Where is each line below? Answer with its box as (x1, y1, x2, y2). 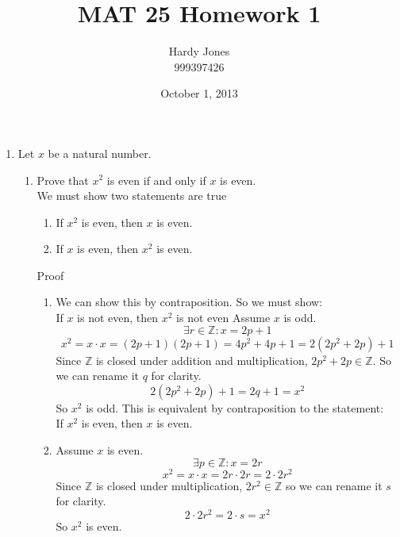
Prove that (37, 171, 89, 188)
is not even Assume (176, 309, 271, 326)
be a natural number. (48, 144, 152, 161)
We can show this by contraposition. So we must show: (56, 293, 323, 310)
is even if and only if (106, 171, 206, 188)
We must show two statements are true (37, 187, 227, 204)
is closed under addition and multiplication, (95, 351, 308, 368)
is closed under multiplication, (95, 477, 243, 493)
